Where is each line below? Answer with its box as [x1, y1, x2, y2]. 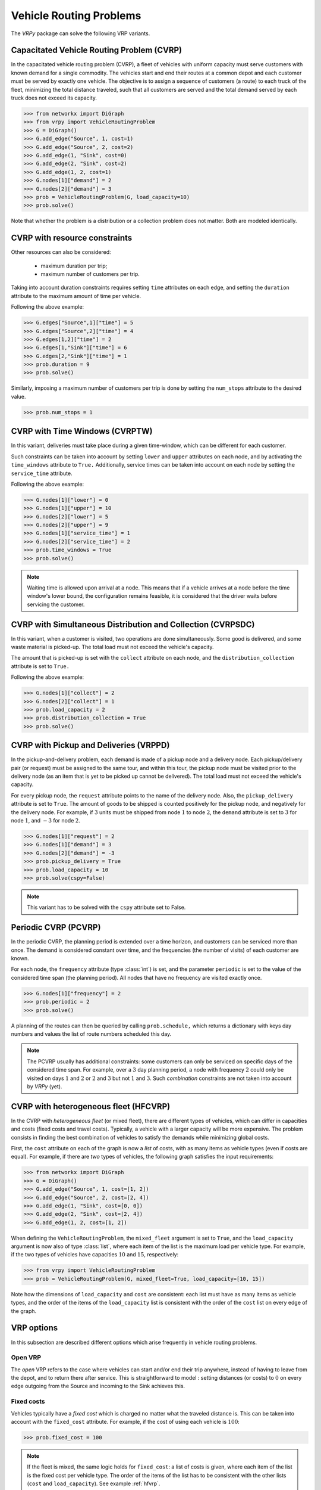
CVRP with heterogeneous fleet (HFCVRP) [11, 1101, 171, 1112]
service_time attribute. [11, 470, 73, 477]
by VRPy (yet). [27, 1082, 62, 1090]
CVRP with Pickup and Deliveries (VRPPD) [11, 740, 170, 750]
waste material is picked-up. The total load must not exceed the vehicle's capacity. [11, 644, 214, 651]
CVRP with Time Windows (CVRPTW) [11, 426, 153, 436]
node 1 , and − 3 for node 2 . [11, 817, 80, 824]
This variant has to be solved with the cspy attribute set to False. [27, 904, 186, 911]
